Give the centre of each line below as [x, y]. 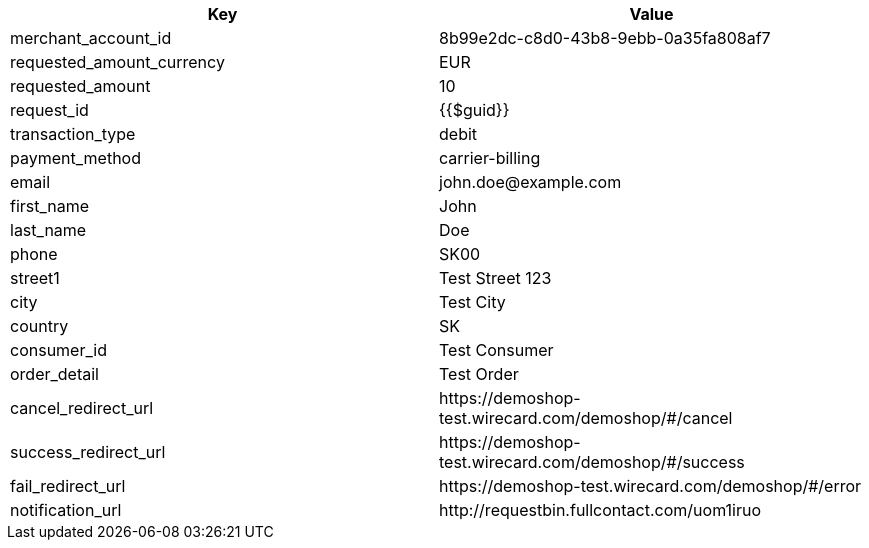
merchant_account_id [91, 38]
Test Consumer [496, 350]
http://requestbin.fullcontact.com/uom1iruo [600, 510]
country [39, 326]
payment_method [75, 158]
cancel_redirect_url [82, 408]
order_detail [54, 374]
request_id [49, 110]
